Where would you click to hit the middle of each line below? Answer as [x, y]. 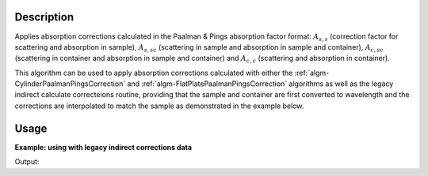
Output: [27, 162]
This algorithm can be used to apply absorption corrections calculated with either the [154, 73]
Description [44, 17]
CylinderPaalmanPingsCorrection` [70, 84]
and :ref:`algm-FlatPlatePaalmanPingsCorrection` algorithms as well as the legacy [260, 84]
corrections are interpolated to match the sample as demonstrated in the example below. [159, 106]
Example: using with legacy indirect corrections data [103, 147]
